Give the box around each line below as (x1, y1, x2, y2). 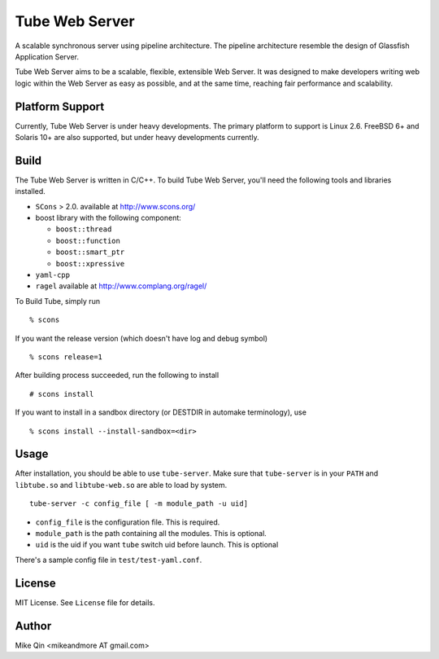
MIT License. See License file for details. (15, 597, 155, 607)
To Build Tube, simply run (15, 296, 101, 305)
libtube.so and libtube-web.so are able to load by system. (15, 480, 228, 490)
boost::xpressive (55, 259, 125, 268)
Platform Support (15, 99, 105, 113)
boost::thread (55, 225, 112, 234)
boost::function (55, 236, 121, 245)
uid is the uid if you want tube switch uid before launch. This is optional (35, 540, 279, 550)
